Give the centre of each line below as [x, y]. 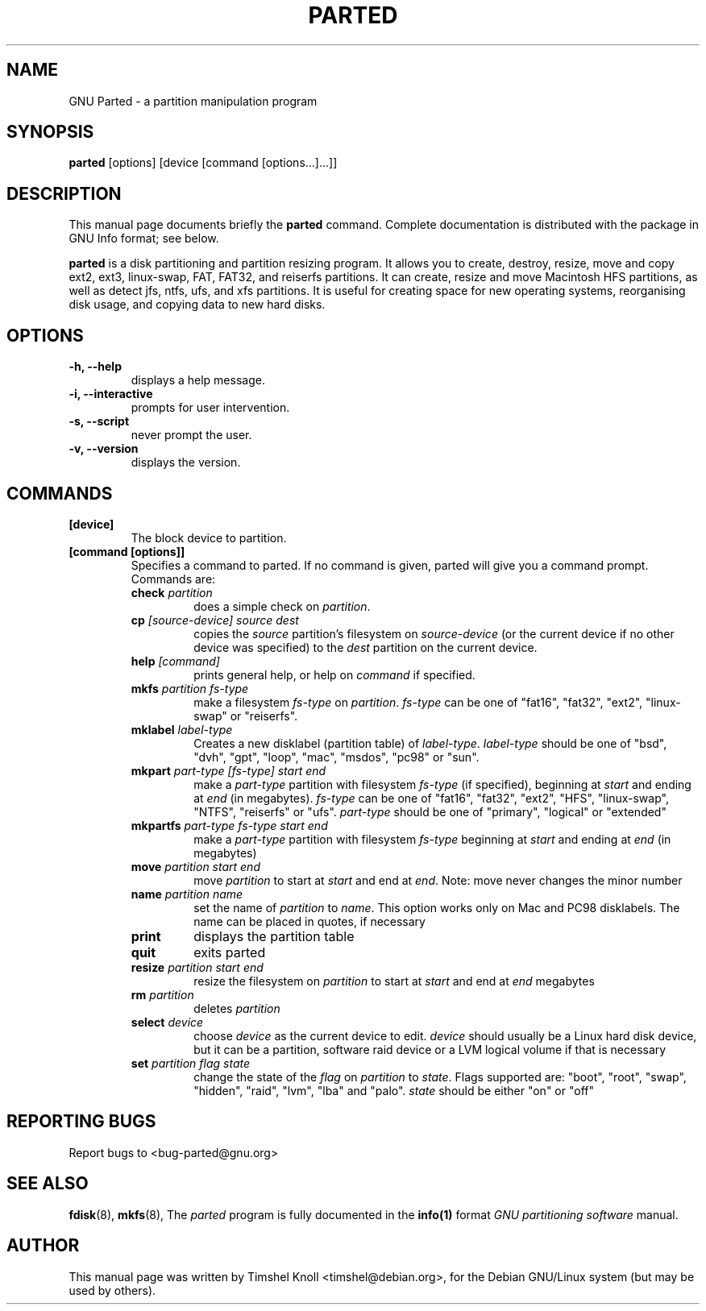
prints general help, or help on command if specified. [334, 674]
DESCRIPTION [64, 193]
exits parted [230, 952]
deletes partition [237, 1008]
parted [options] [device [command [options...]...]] [203, 163]
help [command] [175, 661]
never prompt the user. [191, 435]
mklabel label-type [182, 729]
